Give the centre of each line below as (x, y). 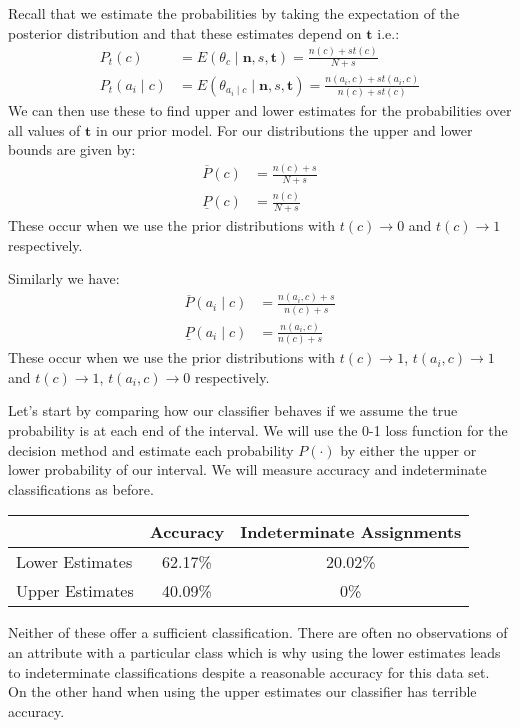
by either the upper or (408, 449)
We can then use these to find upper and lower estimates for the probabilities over (260, 110)
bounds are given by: (72, 149)
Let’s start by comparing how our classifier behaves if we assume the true (233, 410)
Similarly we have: (64, 278)
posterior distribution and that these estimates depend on (185, 32)
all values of (44, 129)
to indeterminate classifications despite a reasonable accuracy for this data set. (249, 671)
